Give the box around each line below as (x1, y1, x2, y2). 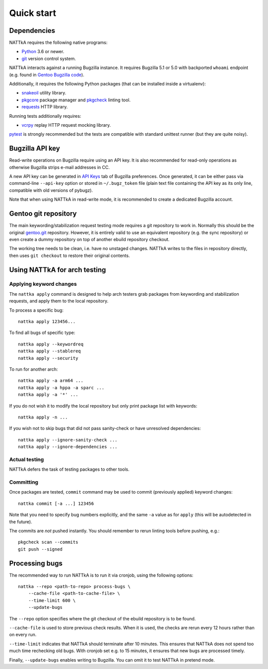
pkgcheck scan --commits (18, 539, 78, 545)
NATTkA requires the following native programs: (9, 40, 108, 46)
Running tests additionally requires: (9, 113, 81, 119)
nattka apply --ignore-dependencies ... (18, 444, 118, 450)
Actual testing (9, 456, 44, 463)
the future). (9, 518, 32, 524)
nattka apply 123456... (18, 319, 76, 325)
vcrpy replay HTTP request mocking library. (21, 122, 111, 128)
